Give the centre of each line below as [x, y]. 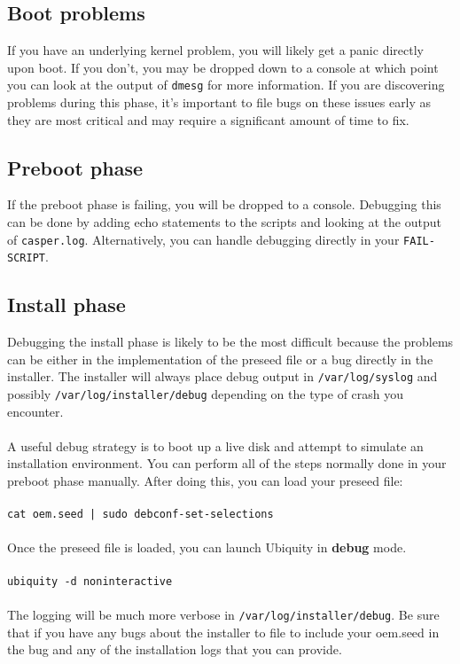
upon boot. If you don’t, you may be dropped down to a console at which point [223, 67]
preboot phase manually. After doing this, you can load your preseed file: [205, 481]
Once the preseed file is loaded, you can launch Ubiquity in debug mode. [207, 547]
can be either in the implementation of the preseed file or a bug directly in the [220, 359]
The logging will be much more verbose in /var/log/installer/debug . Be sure [223, 614]
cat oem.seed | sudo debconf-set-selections [140, 515]
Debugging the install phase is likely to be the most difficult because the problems [230, 342]
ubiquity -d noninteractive [90, 581]
